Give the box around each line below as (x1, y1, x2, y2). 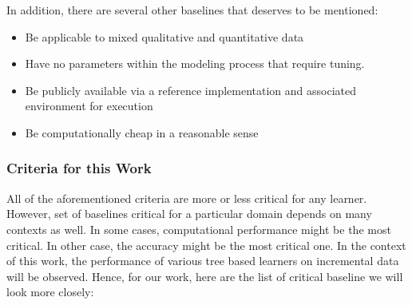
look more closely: (6, 283, 94, 300)
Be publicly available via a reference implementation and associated (25, 81, 356, 98)
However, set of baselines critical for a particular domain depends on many (6, 205, 372, 222)
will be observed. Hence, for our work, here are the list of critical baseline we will (6, 267, 403, 284)
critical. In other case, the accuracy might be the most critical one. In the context (6, 236, 406, 253)
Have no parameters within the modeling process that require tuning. (25, 55, 365, 72)
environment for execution (25, 97, 153, 114)
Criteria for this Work (6, 158, 152, 178)
